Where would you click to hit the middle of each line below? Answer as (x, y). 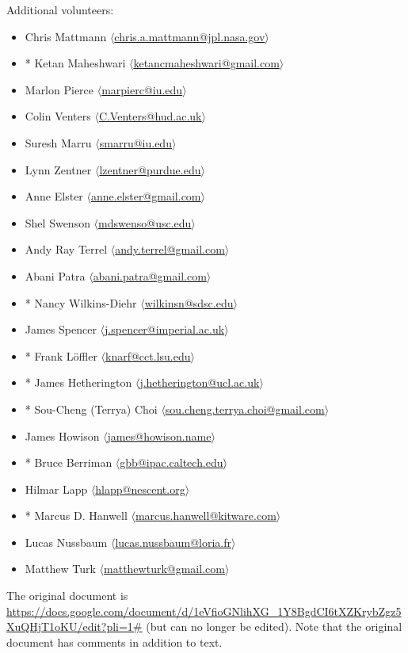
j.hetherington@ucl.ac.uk (200, 382)
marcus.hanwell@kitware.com (206, 516)
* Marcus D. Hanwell (76, 516)
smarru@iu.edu (135, 142)
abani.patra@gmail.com (150, 275)
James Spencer (61, 329)
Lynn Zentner (58, 169)
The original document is (67, 596)
